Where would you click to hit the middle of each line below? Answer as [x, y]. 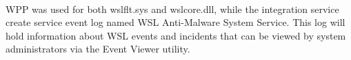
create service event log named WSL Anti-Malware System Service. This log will [175, 22]
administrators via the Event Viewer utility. [98, 49]
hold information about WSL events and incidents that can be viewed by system [176, 35]
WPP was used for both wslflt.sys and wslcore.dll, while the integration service [172, 9]
